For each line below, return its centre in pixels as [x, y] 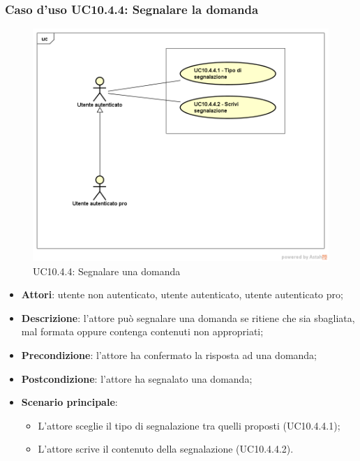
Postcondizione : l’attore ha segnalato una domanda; [137, 378]
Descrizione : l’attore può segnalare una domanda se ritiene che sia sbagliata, [188, 317]
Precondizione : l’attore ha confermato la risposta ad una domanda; [169, 355]
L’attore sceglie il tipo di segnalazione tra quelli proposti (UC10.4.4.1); [189, 425]
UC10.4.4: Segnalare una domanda [107, 271]
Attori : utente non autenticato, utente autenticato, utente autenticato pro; [182, 294]
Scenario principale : [69, 402]
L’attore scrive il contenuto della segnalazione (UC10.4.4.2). [166, 449]
